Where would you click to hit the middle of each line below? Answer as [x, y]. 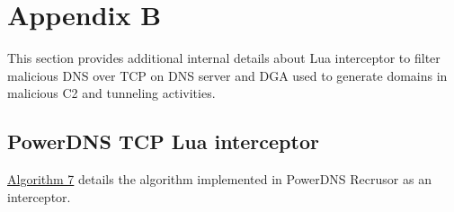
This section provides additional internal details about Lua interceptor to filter [224, 58]
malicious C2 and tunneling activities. [111, 93]
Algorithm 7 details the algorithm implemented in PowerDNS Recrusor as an [219, 179]
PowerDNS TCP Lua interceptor [163, 141]
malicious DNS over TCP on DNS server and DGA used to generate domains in [227, 75]
